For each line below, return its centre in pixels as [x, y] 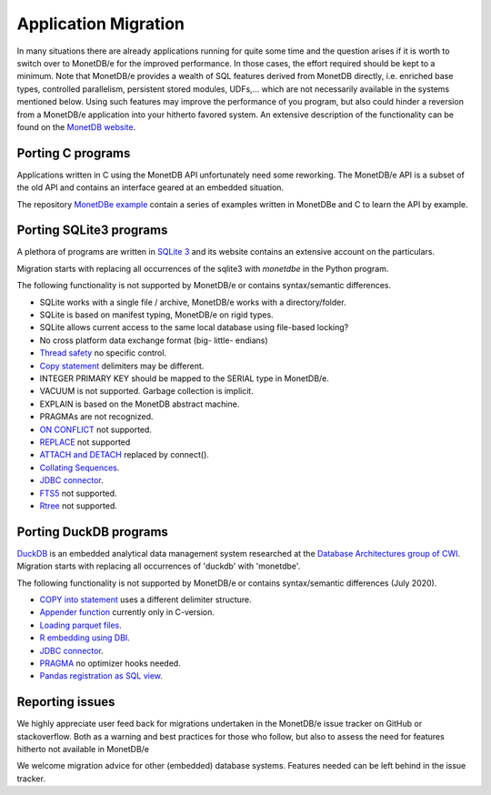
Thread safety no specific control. [103, 353]
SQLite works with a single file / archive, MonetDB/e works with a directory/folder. [193, 302]
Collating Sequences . [80, 468]
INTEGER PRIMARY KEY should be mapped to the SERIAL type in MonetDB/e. [184, 378]
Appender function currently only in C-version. [127, 612]
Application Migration [101, 24]
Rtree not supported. [78, 506]
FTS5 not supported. [78, 493]
